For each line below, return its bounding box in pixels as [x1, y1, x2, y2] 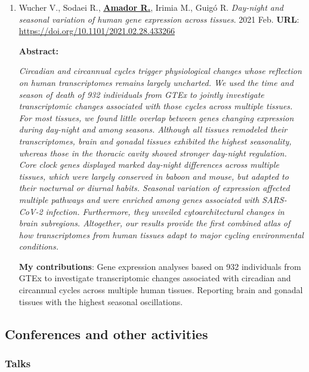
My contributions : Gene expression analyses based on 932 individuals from [18, 260, 301, 272]
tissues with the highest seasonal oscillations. [18, 295, 183, 308]
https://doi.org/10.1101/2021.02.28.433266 [18, 24, 175, 37]
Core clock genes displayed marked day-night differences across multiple [18, 158, 280, 171]
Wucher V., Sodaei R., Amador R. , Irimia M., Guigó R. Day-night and [18, 1, 283, 13]
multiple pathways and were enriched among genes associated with [18, 193, 259, 205]
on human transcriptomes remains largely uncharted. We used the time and [18, 76, 293, 88]
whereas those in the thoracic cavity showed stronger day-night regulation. [18, 146, 287, 159]
